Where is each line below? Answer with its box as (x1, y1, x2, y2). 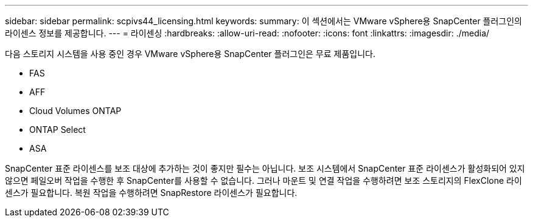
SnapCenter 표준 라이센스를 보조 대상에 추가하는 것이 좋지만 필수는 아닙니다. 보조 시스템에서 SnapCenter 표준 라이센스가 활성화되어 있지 (5, 163, 525, 173)
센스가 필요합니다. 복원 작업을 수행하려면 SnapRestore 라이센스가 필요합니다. (5, 187, 298, 198)
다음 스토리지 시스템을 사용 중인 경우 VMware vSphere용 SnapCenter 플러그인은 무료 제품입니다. (5, 49, 375, 59)
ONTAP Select (29, 124, 86, 135)
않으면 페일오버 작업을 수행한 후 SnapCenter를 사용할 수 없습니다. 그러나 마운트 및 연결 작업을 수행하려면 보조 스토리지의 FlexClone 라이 (5, 175, 522, 186)
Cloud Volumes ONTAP (29, 106, 122, 116)
